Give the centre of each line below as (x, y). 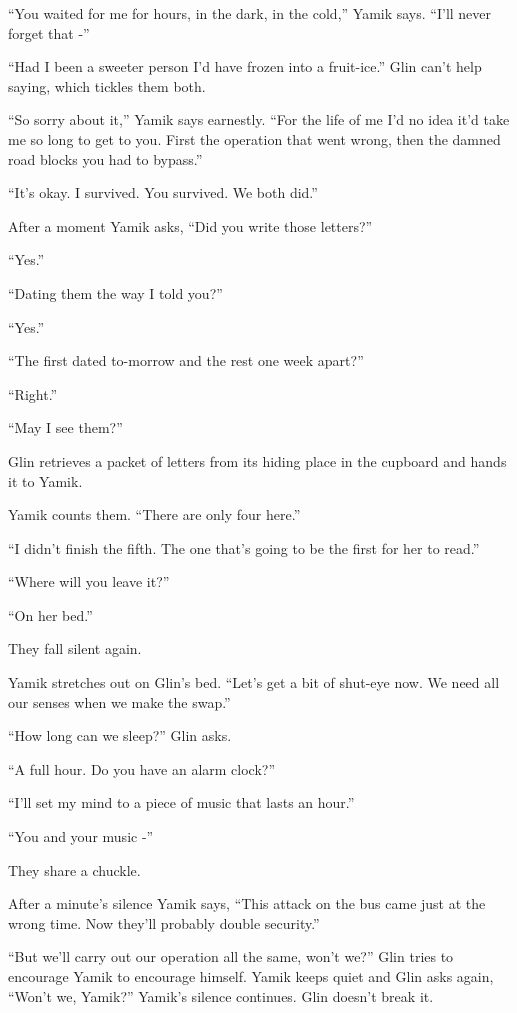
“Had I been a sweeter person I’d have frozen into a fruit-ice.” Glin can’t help (245, 66)
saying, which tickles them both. (107, 85)
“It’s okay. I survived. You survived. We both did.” (163, 192)
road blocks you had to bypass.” (105, 158)
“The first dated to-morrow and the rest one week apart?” (186, 360)
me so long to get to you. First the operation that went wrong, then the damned (254, 138)
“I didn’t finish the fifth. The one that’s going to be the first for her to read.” (244, 547)
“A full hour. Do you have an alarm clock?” (142, 768)
